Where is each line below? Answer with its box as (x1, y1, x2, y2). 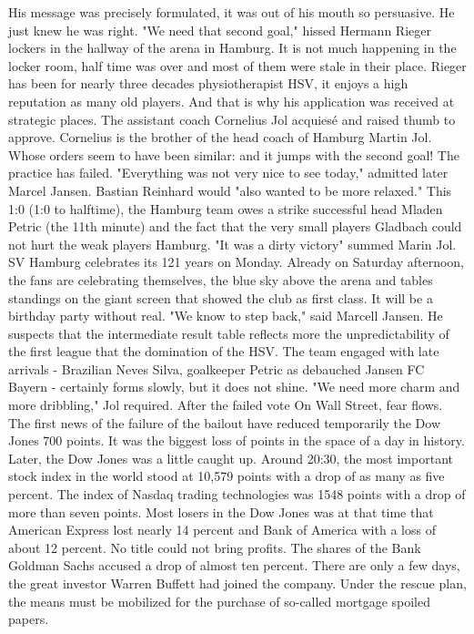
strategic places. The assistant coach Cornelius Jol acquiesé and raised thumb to (8, 109, 456, 128)
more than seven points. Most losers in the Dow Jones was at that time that (8, 502, 434, 521)
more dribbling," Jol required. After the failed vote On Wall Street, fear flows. (8, 395, 443, 414)
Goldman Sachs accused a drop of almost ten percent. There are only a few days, (8, 556, 460, 575)
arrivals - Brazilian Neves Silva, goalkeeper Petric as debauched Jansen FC (8, 359, 425, 378)
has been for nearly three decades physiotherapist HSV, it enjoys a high (8, 74, 408, 93)
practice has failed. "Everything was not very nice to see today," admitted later (8, 163, 449, 182)
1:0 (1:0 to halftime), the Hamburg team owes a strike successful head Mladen (8, 199, 443, 218)
